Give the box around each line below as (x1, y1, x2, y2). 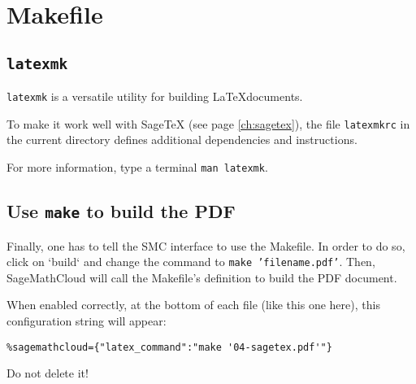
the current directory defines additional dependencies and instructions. (6, 131, 357, 148)
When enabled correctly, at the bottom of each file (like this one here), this (6, 296, 380, 313)
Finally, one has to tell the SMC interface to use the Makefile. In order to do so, (6, 237, 405, 254)
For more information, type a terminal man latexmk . (6, 159, 268, 176)
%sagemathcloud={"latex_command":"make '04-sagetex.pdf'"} (6, 341, 332, 353)
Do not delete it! (6, 364, 89, 382)
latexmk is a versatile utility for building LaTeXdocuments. (6, 88, 303, 105)
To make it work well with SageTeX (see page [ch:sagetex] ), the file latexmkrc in (6, 115, 410, 132)
